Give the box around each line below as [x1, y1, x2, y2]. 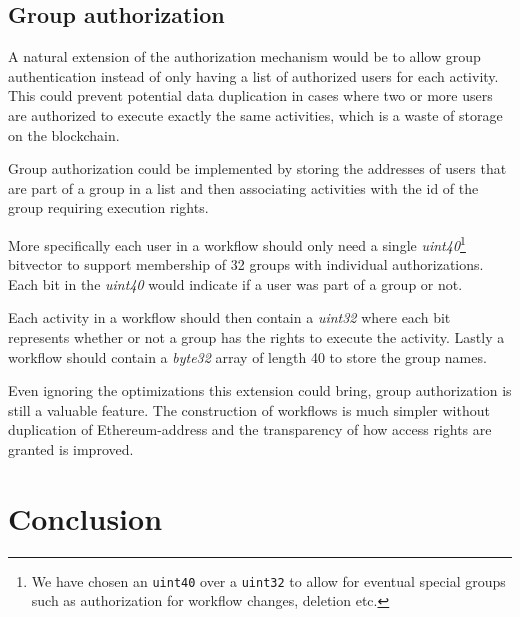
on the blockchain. [8, 124, 120, 145]
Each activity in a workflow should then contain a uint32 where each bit [8, 307, 451, 328]
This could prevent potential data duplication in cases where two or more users [8, 85, 493, 106]
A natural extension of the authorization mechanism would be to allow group [8, 46, 481, 67]
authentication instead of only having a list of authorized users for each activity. [8, 65, 499, 86]
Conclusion [8, 497, 163, 538]
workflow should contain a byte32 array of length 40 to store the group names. [8, 346, 487, 367]
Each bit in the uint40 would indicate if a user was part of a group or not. [8, 273, 463, 294]
